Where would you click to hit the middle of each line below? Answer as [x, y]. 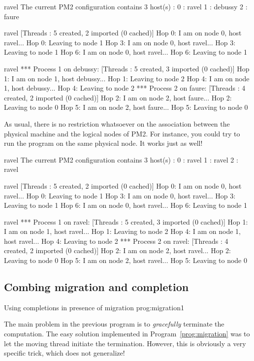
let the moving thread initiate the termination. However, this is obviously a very [125, 343]
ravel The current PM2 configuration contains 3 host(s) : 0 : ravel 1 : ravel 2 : [121, 159]
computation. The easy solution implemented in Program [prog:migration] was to [127, 334]
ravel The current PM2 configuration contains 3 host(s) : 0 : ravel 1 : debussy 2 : [126, 6]
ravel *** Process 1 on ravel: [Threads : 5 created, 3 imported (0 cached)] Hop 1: [126, 221]
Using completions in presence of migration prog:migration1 [94, 307]
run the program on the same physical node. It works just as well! [103, 143]
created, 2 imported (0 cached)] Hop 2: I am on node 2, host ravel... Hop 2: [118, 250]
